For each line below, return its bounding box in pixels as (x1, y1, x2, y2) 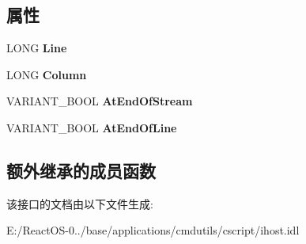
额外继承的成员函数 (6, 158, 156, 182)
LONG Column (6, 66, 87, 82)
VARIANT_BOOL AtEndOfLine (6, 119, 177, 135)
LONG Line (6, 40, 67, 56)
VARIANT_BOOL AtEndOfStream (6, 93, 193, 109)
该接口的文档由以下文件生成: (6, 195, 153, 212)
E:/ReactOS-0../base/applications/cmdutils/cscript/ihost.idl (6, 222, 300, 238)
